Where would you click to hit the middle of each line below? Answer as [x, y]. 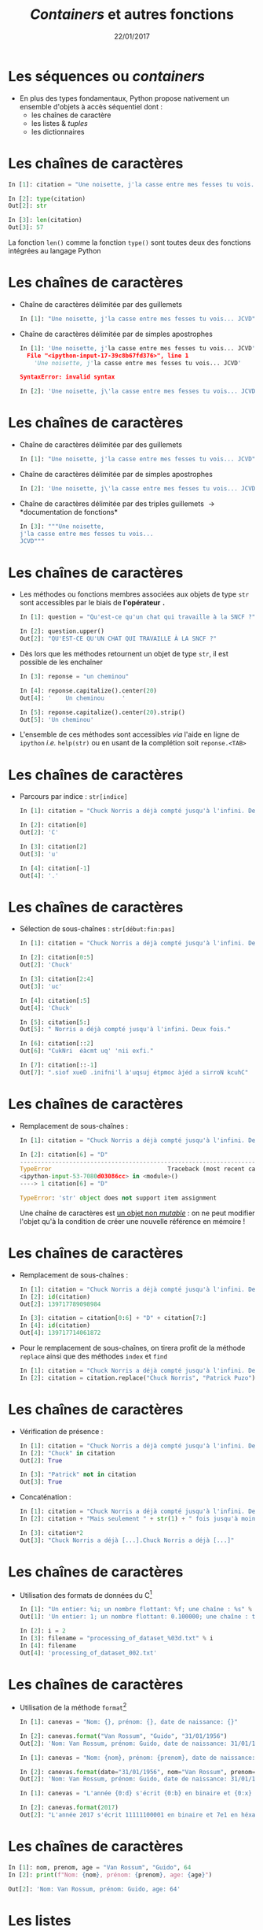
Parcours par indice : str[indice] [73, 797]
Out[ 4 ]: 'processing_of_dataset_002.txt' [88, 1653]
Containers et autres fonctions [132, 15]
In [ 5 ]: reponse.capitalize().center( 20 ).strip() [102, 712]
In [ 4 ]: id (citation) [55, 1325]
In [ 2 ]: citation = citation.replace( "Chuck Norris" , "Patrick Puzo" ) [137, 1378]
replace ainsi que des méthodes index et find [93, 1356]
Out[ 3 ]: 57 [26, 227]
